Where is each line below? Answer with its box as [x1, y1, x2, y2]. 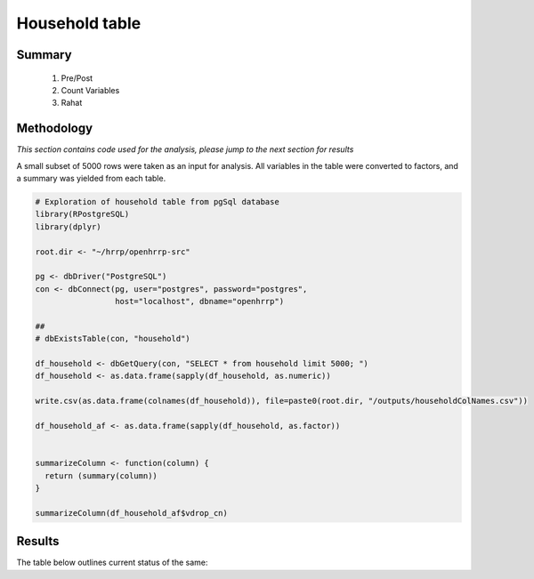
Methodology [16, 121, 93, 136]
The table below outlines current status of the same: [16, 557, 208, 568]
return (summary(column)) [44, 470, 158, 480]
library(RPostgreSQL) [35, 209, 130, 220]
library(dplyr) [35, 221, 101, 231]
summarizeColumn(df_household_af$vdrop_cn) [35, 508, 229, 518]
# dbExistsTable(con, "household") [35, 334, 190, 344]
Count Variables [61, 84, 120, 95]
